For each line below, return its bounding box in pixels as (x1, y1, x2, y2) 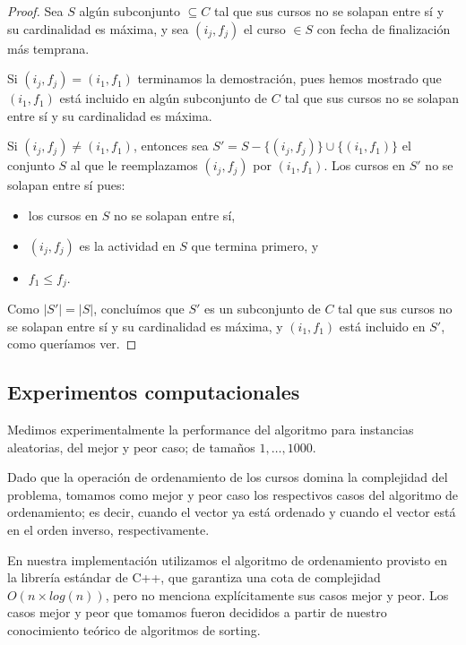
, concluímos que (93, 299, 185, 318)
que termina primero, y (191, 236, 319, 254)
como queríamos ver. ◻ (7, 334, 137, 353)
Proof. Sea (7, 2, 64, 20)
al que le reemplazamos (70, 156, 198, 175)
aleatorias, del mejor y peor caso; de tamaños (7, 437, 255, 456)
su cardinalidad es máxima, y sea (7, 19, 189, 38)
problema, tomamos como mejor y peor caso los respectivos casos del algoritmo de (7, 485, 459, 503)
